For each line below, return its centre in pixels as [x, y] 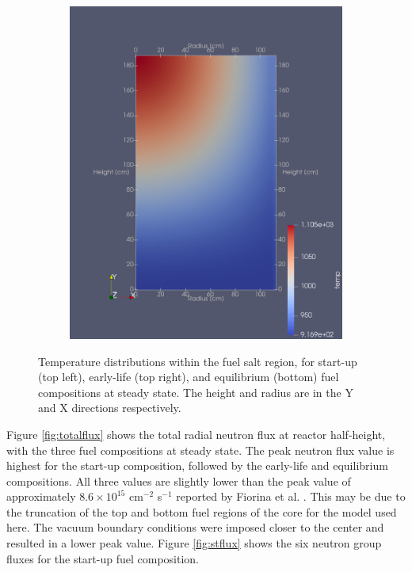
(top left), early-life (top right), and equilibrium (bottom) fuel [189, 377]
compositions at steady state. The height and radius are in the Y [196, 392]
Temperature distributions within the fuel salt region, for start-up [198, 361]
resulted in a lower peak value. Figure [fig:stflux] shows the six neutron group [194, 543]
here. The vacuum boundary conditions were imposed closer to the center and [195, 527]
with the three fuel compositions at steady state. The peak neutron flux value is [200, 450]
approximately [41, 496]
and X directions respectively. [110, 408]
